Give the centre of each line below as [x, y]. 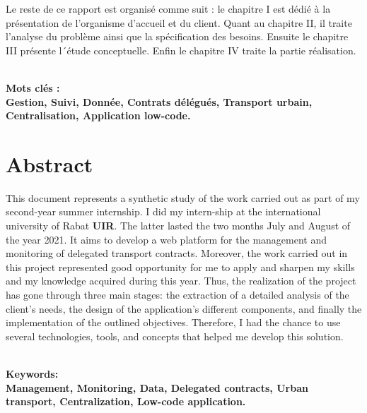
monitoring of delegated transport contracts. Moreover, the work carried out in [177, 253]
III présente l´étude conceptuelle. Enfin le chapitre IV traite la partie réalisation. [181, 50]
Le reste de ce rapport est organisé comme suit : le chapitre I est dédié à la [168, 8]
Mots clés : [33, 87]
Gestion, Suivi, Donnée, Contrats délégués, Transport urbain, [159, 101]
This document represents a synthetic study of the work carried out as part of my [183, 197]
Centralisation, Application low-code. [98, 115]
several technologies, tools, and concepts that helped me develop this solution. [175, 336]
